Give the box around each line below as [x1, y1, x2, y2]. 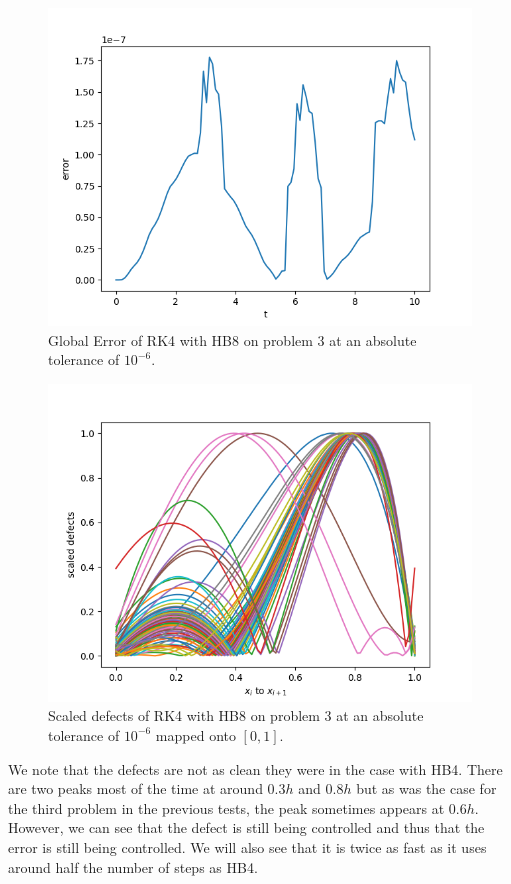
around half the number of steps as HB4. [8, 856, 258, 877]
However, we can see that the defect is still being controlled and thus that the [8, 817, 485, 838]
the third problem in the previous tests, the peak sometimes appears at [8, 797, 445, 818]
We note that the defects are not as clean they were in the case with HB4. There [8, 758, 503, 779]
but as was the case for [356, 778, 497, 799]
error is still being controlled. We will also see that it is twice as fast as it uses [8, 836, 487, 857]
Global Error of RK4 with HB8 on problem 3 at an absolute [48, 329, 417, 350]
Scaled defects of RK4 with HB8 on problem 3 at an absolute [48, 705, 424, 726]
